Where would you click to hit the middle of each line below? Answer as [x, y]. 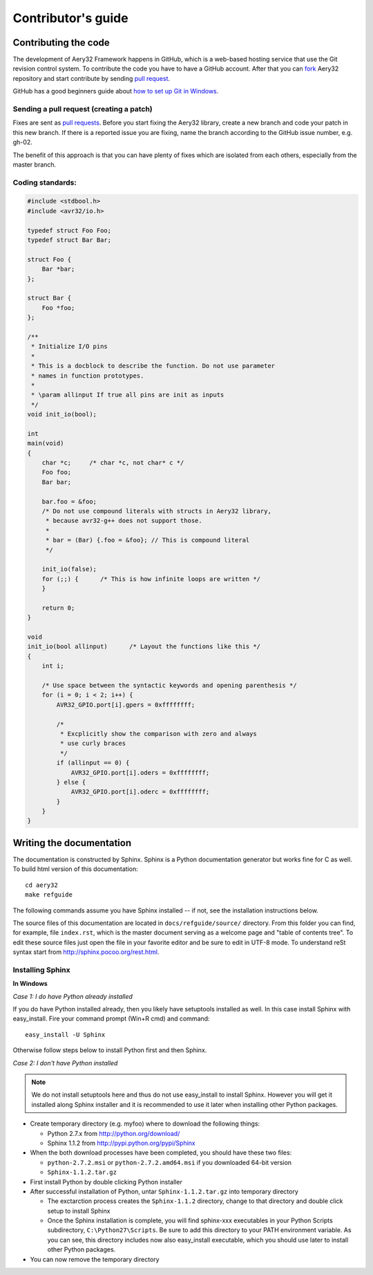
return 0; [58, 608]
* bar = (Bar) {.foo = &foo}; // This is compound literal [147, 540]
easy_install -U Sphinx [65, 1035]
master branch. [35, 164]
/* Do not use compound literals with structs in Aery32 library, [157, 511]
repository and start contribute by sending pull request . [92, 78]
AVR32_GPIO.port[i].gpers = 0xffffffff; [126, 705]
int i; [53, 666]
